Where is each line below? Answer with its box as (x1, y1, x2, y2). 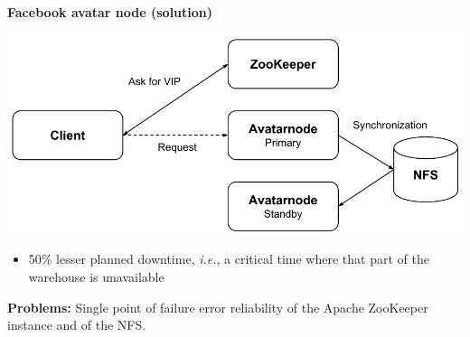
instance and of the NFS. (7, 315, 146, 334)
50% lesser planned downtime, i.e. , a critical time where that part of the (28, 249, 429, 268)
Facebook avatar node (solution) (7, 3, 213, 21)
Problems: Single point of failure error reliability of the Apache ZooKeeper (7, 297, 428, 316)
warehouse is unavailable (28, 267, 164, 286)
